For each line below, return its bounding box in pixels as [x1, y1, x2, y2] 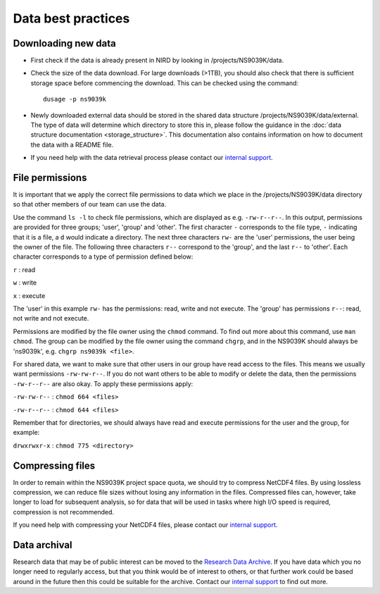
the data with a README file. [30, 140, 114, 149]
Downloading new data [13, 37, 116, 49]
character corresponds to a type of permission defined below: [13, 252, 194, 261]
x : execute [13, 291, 46, 299]
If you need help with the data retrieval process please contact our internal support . [30, 154, 274, 162]
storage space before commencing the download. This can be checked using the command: [30, 78, 299, 87]
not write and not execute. [13, 314, 89, 323]
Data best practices [13, 11, 130, 26]
